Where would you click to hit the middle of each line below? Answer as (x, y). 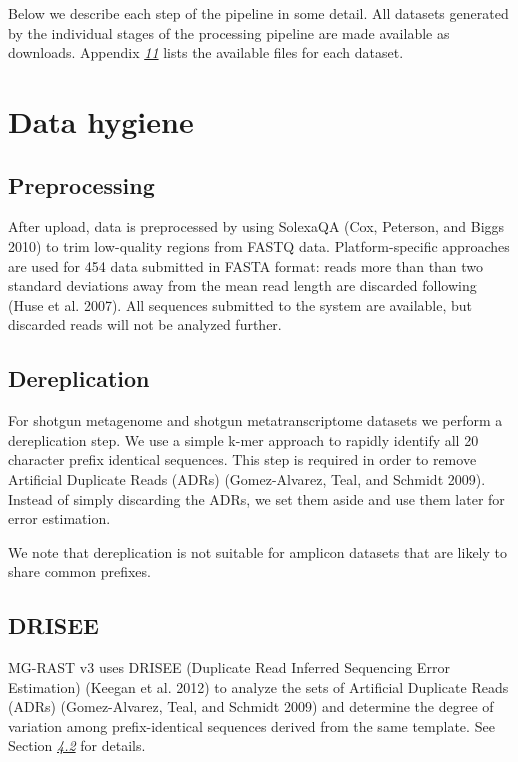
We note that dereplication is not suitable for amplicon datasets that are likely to (257, 551)
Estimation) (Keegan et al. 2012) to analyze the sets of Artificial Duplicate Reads (258, 686)
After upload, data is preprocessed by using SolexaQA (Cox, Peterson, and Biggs (256, 226)
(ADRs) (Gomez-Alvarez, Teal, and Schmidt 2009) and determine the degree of (251, 706)
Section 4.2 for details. (77, 745)
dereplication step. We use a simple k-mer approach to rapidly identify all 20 (243, 439)
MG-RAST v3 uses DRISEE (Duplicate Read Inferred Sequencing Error (229, 667)
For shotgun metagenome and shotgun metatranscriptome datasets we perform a (255, 420)
